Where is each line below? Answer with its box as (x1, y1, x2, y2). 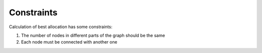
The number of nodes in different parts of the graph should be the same (21, 32, 165, 38)
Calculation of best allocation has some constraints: (9, 24, 113, 30)
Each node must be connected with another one (21, 39, 117, 45)
